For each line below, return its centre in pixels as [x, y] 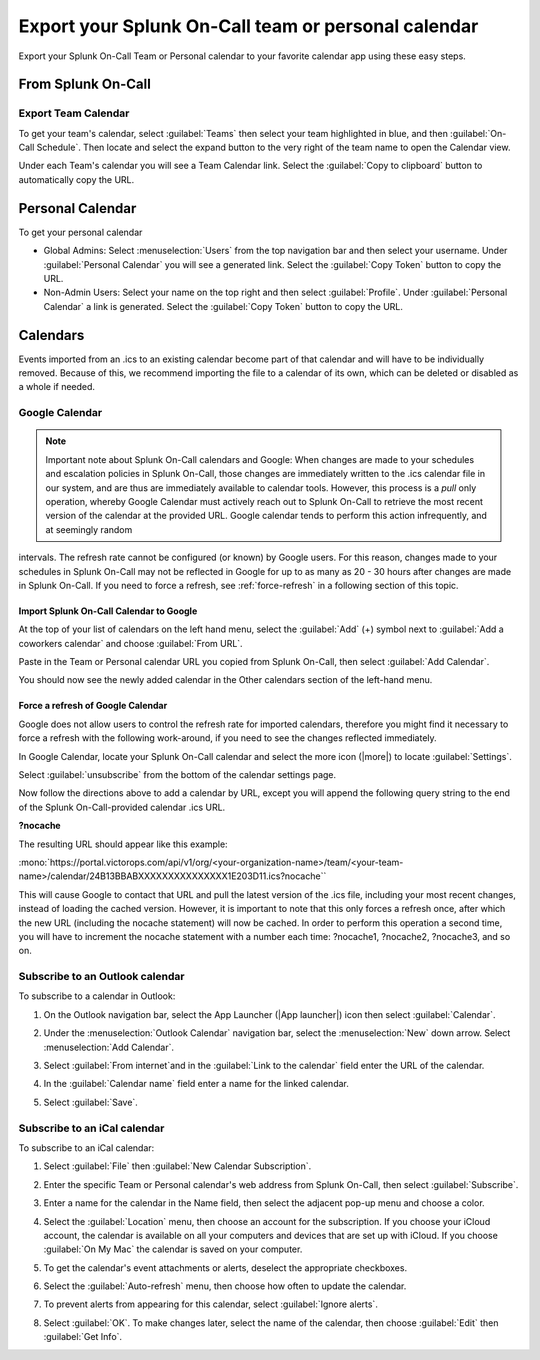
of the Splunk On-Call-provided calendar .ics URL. [122, 807]
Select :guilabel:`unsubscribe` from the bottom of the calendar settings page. [177, 775]
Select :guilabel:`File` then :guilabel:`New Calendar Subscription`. [177, 1166]
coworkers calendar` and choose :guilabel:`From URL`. [131, 643]
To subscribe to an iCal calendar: [86, 1147]
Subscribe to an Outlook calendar [101, 977]
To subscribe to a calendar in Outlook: [97, 996]
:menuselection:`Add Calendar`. [109, 1047]
